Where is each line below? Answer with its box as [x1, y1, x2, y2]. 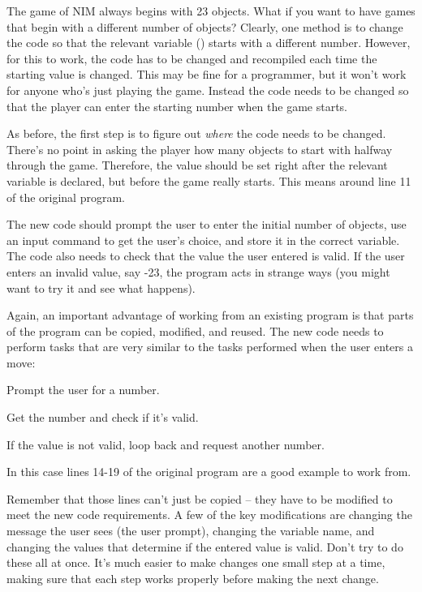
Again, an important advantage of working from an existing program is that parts [6, 307, 414, 324]
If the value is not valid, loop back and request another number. [6, 435, 325, 453]
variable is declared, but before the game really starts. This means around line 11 [6, 172, 411, 189]
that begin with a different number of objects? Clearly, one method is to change [6, 18, 403, 35]
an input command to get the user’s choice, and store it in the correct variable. [6, 231, 400, 248]
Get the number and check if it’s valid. [6, 409, 199, 426]
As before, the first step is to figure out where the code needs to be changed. [6, 125, 386, 142]
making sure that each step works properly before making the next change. [6, 569, 379, 586]
